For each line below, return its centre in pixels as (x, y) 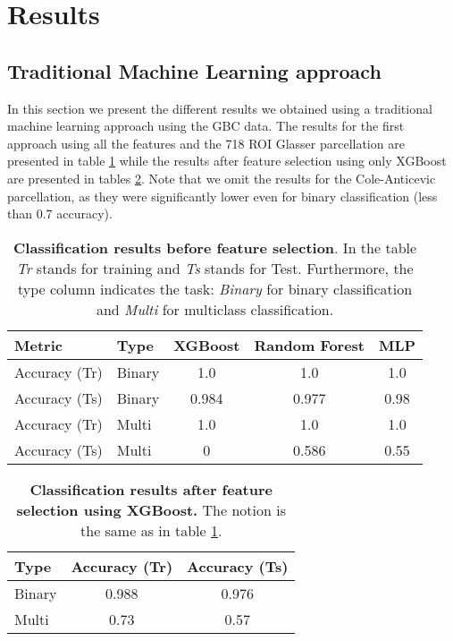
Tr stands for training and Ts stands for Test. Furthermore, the (215, 268)
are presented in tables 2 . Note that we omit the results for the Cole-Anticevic (222, 178)
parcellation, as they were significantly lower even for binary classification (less (222, 196)
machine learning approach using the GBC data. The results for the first (206, 126)
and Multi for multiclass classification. (215, 309)
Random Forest (310, 345)
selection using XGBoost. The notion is (151, 509)
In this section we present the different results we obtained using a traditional (220, 108)
